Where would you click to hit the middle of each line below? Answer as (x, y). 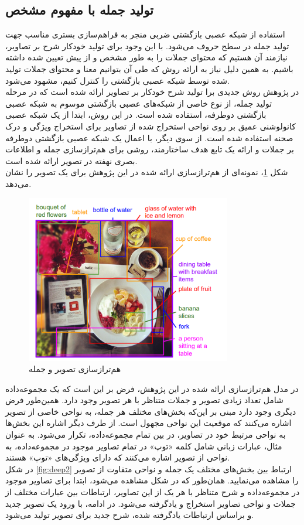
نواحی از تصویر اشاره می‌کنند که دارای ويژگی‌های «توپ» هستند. (118, 457)
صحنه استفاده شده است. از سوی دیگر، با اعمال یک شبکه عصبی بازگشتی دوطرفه (149, 137)
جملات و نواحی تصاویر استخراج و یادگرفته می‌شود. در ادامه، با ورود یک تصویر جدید (151, 503)
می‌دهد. (18, 183)
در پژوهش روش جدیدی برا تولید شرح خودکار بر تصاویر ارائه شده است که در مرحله (152, 92)
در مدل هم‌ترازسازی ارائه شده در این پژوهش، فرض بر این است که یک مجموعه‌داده (152, 388)
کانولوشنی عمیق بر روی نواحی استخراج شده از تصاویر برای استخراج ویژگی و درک (151, 126)
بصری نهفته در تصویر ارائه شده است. (71, 160)
